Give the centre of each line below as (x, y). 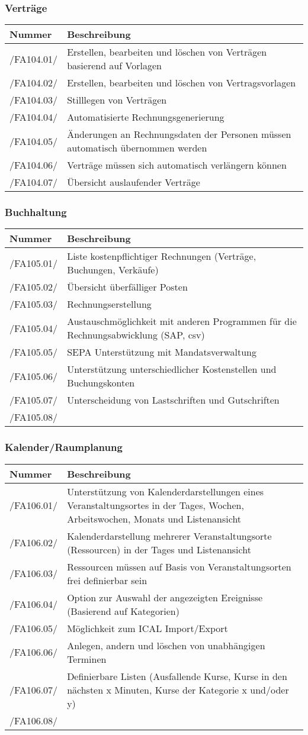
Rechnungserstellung (109, 304)
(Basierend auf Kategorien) (123, 611)
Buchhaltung (36, 212)
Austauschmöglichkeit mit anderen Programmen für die (182, 321)
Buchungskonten (101, 383)
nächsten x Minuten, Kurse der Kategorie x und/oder (178, 689)
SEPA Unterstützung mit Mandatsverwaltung (162, 352)
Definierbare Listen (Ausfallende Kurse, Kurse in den (177, 676)
